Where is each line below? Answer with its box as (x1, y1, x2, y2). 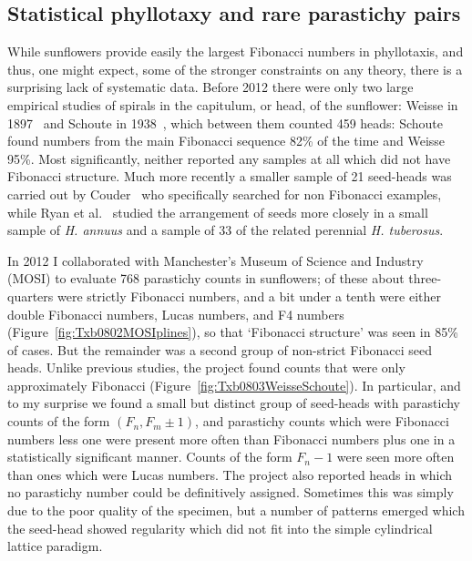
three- (408, 269, 442, 288)
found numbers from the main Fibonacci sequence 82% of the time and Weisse (7, 131, 446, 150)
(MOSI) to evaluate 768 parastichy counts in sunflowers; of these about (7, 269, 405, 288)
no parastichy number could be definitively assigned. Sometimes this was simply (7, 483, 454, 502)
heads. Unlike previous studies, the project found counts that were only (7, 358, 405, 377)
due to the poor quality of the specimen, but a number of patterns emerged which (7, 501, 465, 520)
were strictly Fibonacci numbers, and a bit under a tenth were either (56, 286, 441, 305)
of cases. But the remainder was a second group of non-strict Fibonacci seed (7, 340, 433, 359)
